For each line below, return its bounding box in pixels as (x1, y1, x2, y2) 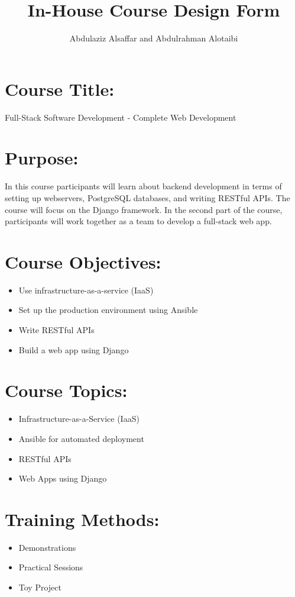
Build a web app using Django (18, 343, 129, 356)
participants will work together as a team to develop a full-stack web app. (5, 215, 272, 227)
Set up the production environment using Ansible (18, 304, 198, 316)
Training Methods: (5, 506, 160, 531)
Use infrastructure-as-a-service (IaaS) (18, 283, 154, 296)
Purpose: (5, 146, 79, 170)
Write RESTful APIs (18, 324, 95, 336)
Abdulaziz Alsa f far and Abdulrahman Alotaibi (69, 32, 238, 44)
